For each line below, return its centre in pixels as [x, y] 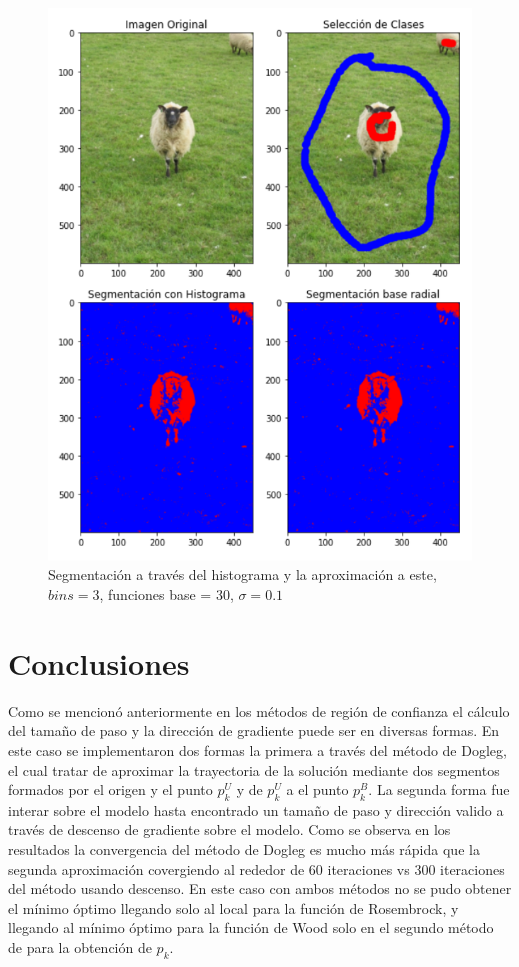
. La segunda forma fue [439, 789]
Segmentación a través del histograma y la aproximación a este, [242, 574]
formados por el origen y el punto [110, 789]
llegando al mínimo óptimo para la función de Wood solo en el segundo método [251, 927]
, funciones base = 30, [166, 594]
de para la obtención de [80, 947]
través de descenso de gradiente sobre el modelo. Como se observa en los [229, 829]
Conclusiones [99, 662]
